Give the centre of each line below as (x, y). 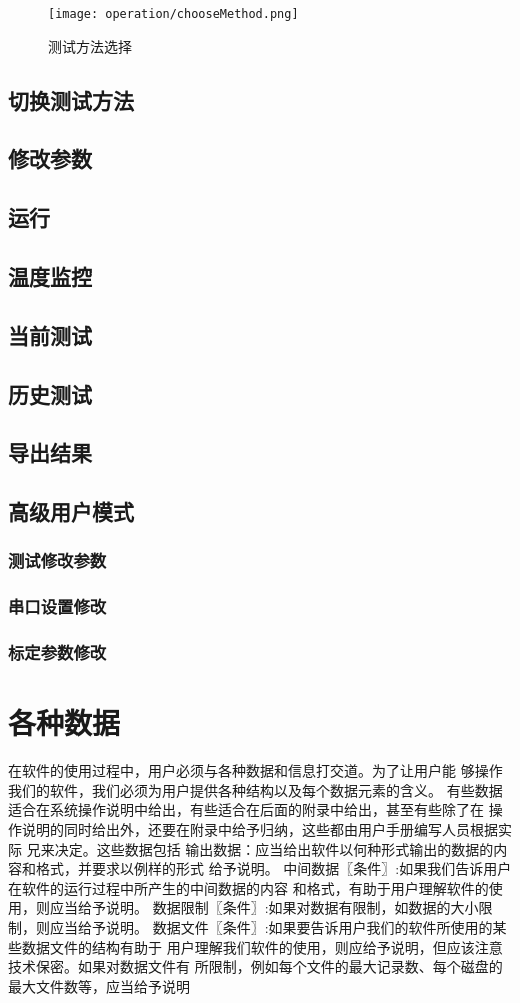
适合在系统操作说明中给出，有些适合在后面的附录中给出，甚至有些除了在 (246, 809)
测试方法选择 (90, 45)
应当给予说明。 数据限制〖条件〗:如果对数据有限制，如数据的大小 (264, 907)
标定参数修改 (57, 652)
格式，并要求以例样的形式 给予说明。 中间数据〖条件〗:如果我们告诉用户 (273, 868)
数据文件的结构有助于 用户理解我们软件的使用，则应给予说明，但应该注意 (262, 946)
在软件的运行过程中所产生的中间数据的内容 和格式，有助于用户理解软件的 (248, 887)
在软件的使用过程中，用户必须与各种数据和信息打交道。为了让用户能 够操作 (255, 770)
